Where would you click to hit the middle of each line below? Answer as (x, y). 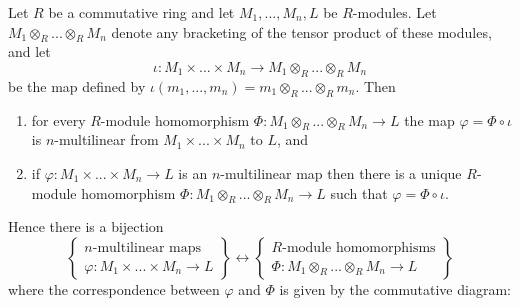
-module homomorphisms (359, 247)
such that (359, 192)
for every (58, 119)
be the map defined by (77, 85)
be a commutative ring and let (141, 12)
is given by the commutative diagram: (395, 288)
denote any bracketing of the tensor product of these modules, (301, 31)
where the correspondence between (114, 288)
